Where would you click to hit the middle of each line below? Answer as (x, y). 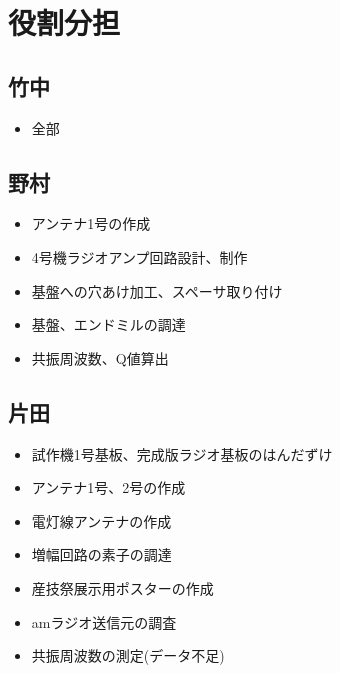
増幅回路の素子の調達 (101, 554)
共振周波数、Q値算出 (100, 357)
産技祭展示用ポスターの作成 (122, 587)
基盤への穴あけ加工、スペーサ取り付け (157, 290)
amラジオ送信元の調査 (104, 621)
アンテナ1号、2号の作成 (108, 487)
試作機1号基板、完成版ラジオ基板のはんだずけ (182, 453)
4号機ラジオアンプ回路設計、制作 (139, 256)
